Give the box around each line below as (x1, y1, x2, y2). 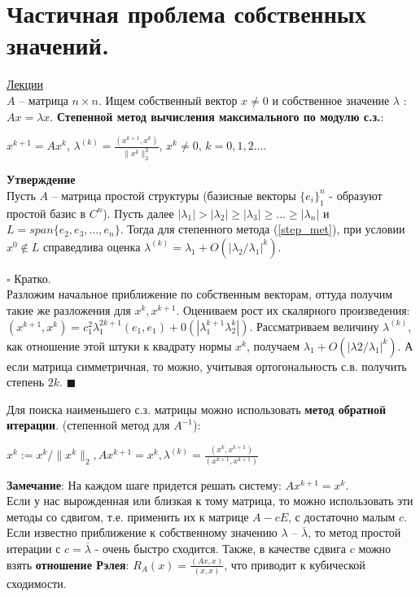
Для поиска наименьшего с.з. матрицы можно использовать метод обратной (7, 400, 387, 417)
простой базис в (7, 204, 85, 221)
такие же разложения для (7, 302, 131, 318)
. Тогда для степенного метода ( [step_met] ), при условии (120, 220, 405, 237)
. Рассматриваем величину (249, 317, 379, 334)
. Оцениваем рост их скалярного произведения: (176, 302, 410, 318)
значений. (7, 28, 109, 62)
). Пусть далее (103, 204, 174, 221)
